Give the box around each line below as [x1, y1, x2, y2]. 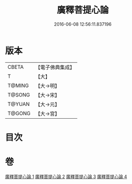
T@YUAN [7, 100, 30, 107]
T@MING [7, 82, 29, 89]
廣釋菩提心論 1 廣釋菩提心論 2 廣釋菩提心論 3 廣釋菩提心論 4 [5, 174, 127, 180]
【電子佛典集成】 [35, 64, 75, 71]
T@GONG [7, 110, 31, 117]
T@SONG [7, 91, 31, 98]
